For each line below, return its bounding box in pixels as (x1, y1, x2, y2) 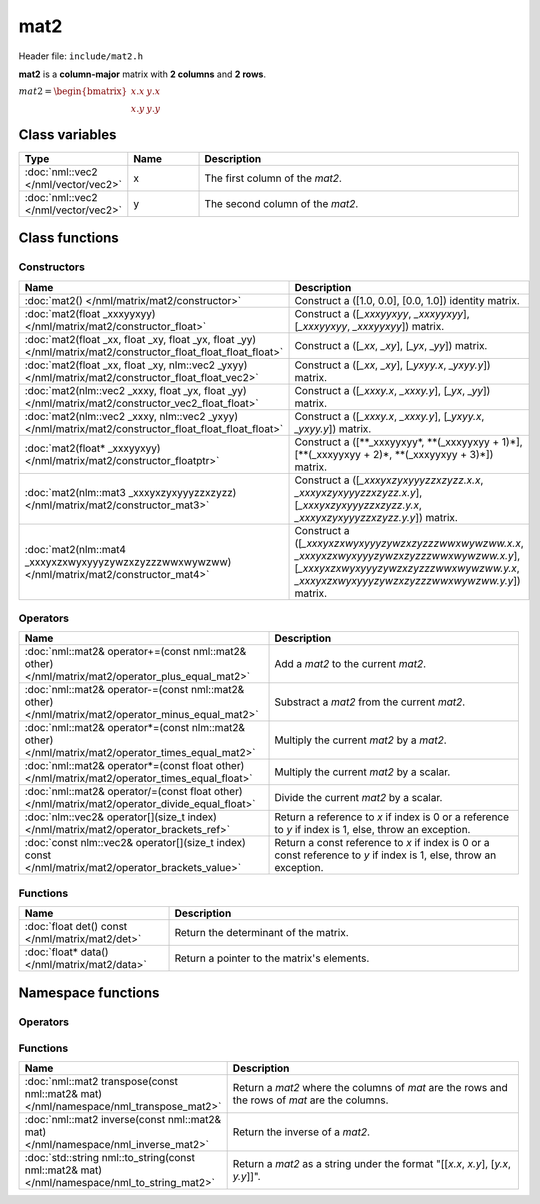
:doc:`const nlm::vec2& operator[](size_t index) (24, 836, 247, 850)
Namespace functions (18, 984, 160, 1001)
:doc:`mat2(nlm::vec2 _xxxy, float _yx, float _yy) (24, 383, 247, 397)
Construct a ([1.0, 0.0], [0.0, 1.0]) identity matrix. (294, 293, 520, 307)
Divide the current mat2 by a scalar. (274, 791, 443, 805)
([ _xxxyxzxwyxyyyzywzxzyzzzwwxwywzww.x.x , (294, 536, 524, 550)
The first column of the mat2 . (204, 171, 342, 185)
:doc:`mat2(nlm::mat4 (24, 542, 127, 556)
